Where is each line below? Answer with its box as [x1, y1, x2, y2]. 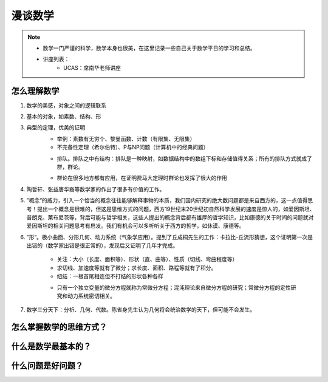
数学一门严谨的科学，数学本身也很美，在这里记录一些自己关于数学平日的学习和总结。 [43, 44, 256, 52]
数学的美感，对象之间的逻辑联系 [26, 101, 106, 109]
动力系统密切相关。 [67, 292, 115, 300]
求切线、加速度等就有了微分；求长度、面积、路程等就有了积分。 [56, 264, 217, 271]
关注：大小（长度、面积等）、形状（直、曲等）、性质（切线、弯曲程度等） [56, 256, 238, 263]
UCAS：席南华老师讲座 [63, 64, 121, 71]
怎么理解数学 [11, 86, 60, 96]
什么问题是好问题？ [11, 361, 83, 371]
